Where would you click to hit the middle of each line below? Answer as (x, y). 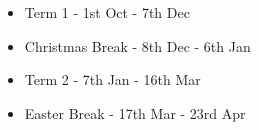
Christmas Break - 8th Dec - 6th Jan (137, 45)
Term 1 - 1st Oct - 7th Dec (107, 12)
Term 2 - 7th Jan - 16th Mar (112, 79)
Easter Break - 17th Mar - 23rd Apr (135, 112)
